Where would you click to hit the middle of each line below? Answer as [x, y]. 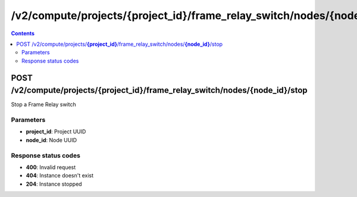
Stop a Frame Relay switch [44, 105]
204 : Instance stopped [54, 184]
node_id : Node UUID [51, 140]
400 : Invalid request [51, 167]
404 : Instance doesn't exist [60, 176]
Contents [23, 33]
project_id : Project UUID [56, 132]
